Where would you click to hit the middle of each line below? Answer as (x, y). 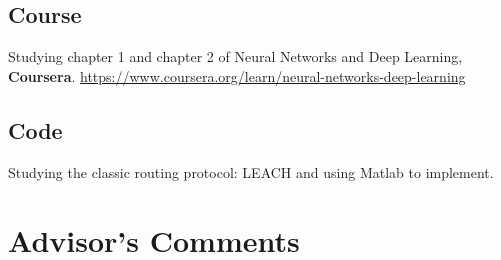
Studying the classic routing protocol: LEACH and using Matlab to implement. (251, 171)
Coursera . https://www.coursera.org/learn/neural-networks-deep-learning (237, 75)
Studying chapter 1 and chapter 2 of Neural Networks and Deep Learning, (235, 56)
